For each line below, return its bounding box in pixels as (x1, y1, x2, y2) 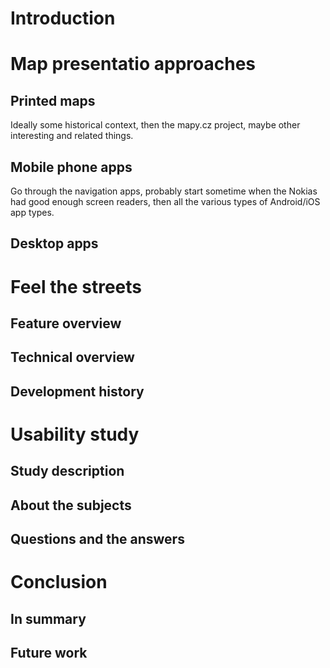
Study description (10, 463, 125, 480)
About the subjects (10, 497, 132, 514)
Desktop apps (10, 235, 99, 252)
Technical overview (10, 349, 135, 366)
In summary (10, 610, 87, 627)
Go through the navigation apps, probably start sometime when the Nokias (10, 185, 318, 197)
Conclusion (10, 571, 108, 594)
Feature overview (10, 315, 122, 332)
